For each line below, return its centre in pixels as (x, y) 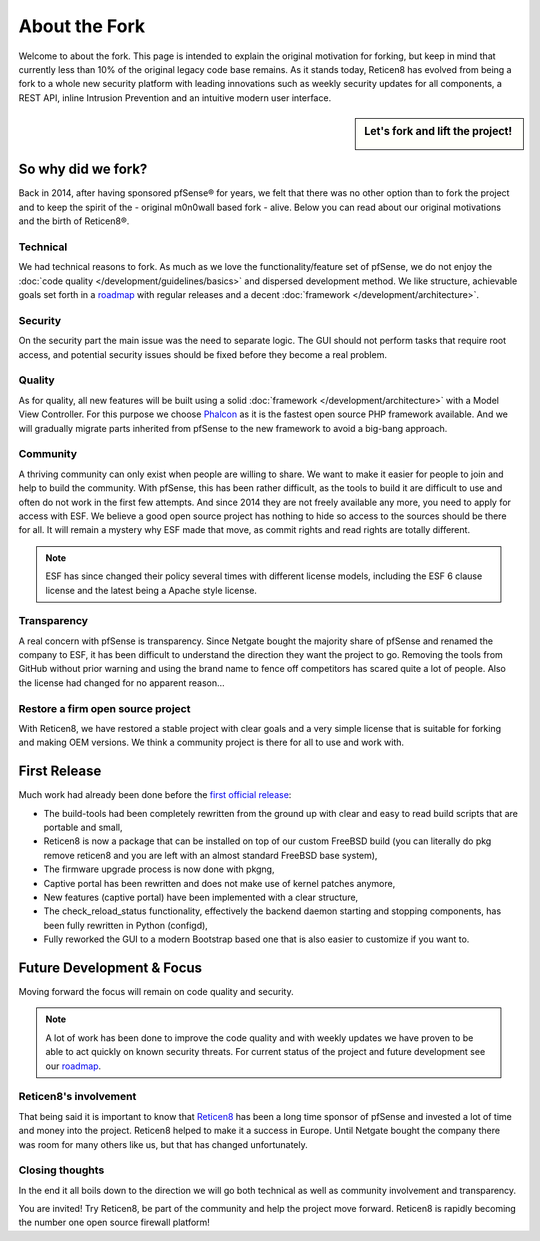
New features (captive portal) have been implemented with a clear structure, (201, 897)
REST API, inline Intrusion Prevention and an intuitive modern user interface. (175, 97)
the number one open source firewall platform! (114, 1222)
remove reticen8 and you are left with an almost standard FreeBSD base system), (210, 855)
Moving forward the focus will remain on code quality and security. (156, 992)
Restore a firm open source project (104, 708)
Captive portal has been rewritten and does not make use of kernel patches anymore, (219, 883)
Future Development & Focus (110, 967)
